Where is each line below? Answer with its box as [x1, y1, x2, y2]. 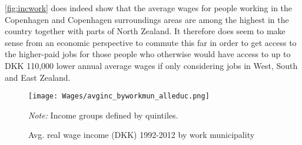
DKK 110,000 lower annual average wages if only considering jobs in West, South [5, 59, 298, 71]
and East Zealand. [5, 71, 71, 83]
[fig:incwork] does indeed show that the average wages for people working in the [5, 2, 293, 14]
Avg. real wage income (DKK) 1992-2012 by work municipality [28, 128, 255, 141]
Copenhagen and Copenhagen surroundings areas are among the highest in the [5, 13, 289, 25]
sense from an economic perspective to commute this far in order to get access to [5, 36, 297, 48]
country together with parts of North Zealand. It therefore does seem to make [5, 25, 286, 37]
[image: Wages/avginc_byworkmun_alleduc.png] [28, 92, 210, 101]
